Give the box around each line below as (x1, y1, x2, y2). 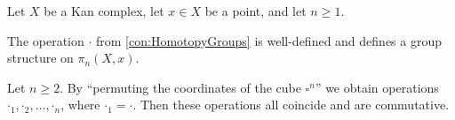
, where (60, 95, 100, 114)
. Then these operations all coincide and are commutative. (132, 95, 450, 114)
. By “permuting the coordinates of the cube (60, 78, 301, 96)
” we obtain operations (315, 78, 439, 96)
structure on (7, 49, 74, 67)
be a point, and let (204, 2, 307, 19)
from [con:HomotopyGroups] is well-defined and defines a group (96, 31, 442, 49)
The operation (7, 31, 84, 49)
